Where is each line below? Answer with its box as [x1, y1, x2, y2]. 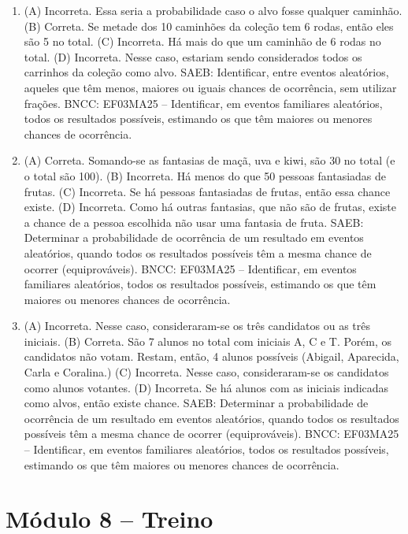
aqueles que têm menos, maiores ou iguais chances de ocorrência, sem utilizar [24, 79, 397, 95]
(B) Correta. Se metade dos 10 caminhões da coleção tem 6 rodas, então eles [24, 17, 394, 34]
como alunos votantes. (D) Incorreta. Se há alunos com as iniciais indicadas [24, 379, 389, 395]
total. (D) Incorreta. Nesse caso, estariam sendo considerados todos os [24, 48, 362, 65]
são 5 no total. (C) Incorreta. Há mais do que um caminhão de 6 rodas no [24, 33, 381, 50]
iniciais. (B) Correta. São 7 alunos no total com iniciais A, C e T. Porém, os [24, 332, 392, 349]
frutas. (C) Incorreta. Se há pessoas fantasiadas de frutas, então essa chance [24, 183, 391, 199]
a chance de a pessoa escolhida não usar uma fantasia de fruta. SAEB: [24, 213, 364, 230]
